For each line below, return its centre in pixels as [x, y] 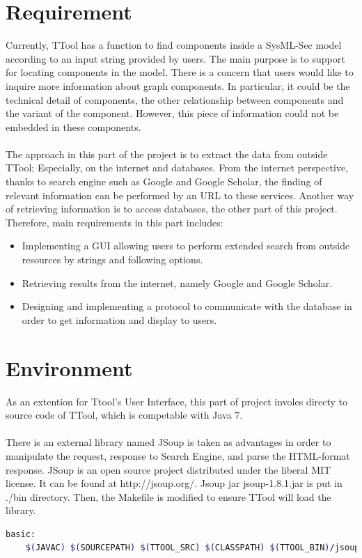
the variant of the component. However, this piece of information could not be [172, 113]
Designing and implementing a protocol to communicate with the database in [187, 306]
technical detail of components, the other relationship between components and [175, 99]
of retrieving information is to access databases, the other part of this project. [172, 209]
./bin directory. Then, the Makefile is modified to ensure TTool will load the [168, 496]
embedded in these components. [73, 126]
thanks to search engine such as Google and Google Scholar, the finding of [164, 181]
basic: [21, 534]
